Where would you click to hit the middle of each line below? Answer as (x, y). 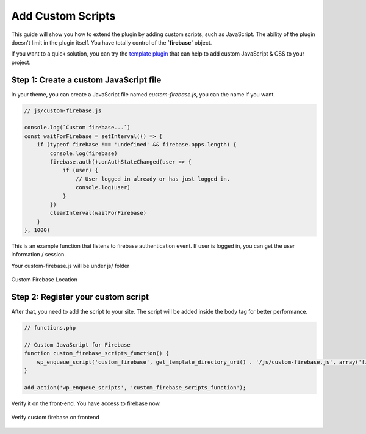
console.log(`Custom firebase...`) (77, 128)
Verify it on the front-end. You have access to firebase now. (86, 403)
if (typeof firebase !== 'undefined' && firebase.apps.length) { (137, 145)
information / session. (39, 255)
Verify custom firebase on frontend (56, 418)
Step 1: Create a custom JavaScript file (86, 80)
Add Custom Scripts (63, 16)
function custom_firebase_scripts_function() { (96, 353)
